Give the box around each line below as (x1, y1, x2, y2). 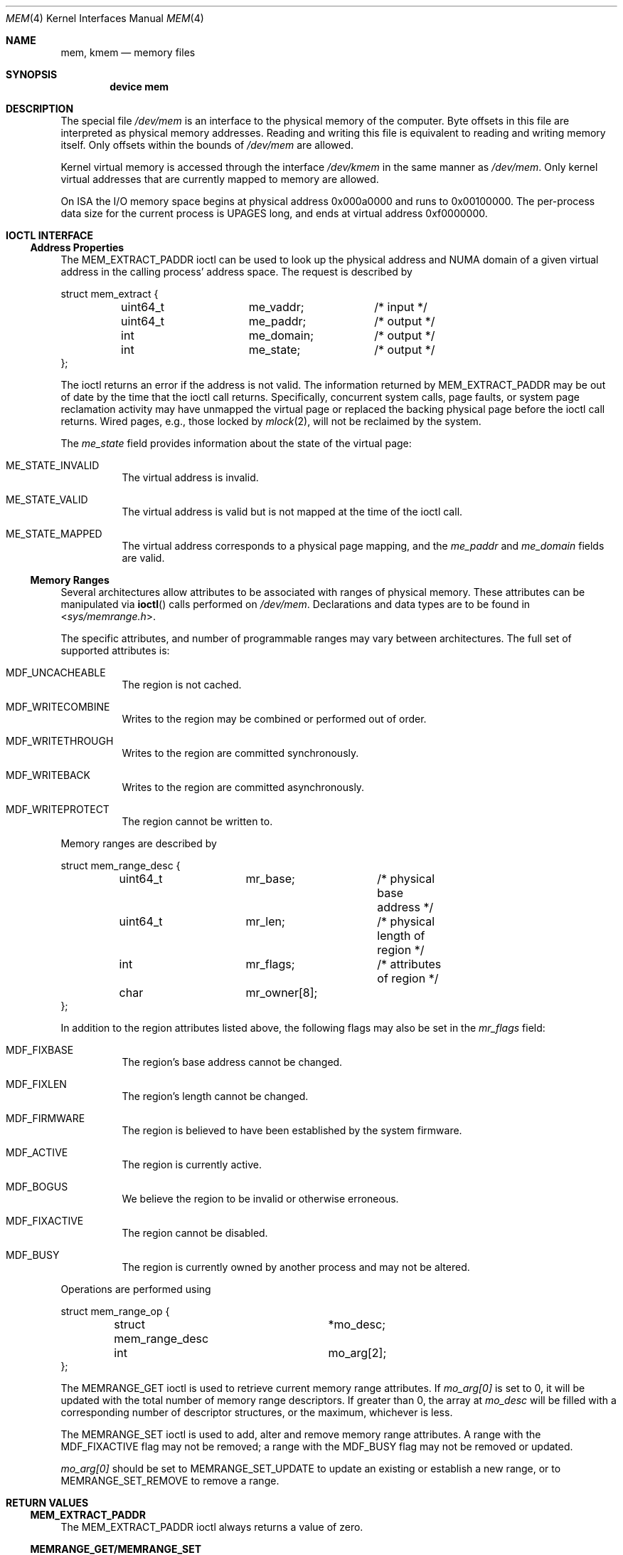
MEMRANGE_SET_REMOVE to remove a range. (60, 1475, 279, 1487)
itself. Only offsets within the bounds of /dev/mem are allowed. (60, 139, 354, 151)
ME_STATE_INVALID (6, 459, 100, 471)
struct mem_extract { (60, 288, 159, 300)
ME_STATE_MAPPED (6, 528, 102, 540)
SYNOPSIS (6, 68, 58, 80)
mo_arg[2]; (328, 1346, 387, 1360)
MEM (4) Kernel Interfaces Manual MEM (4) (6, 12, 204, 24)
